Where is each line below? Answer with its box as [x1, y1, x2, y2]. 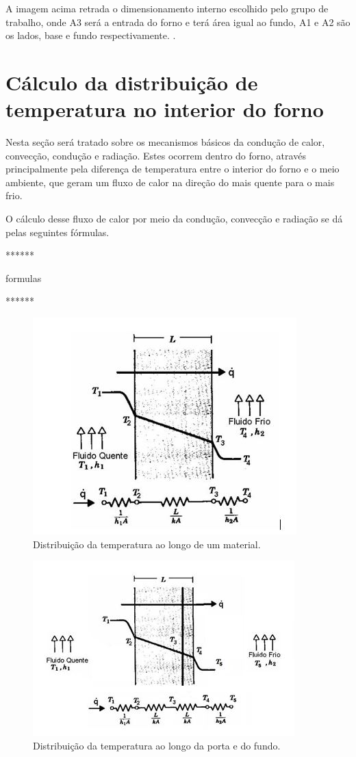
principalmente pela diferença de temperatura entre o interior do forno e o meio [5, 162, 340, 176]
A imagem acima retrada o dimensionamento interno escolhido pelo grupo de [5, 1, 329, 15]
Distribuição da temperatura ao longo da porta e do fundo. [33, 738, 281, 752]
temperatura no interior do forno [5, 95, 324, 123]
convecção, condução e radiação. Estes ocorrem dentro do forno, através [5, 148, 306, 162]
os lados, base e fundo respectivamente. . [5, 28, 176, 42]
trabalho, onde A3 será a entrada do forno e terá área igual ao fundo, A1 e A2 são [5, 14, 351, 29]
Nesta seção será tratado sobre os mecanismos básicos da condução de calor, [5, 135, 325, 149]
